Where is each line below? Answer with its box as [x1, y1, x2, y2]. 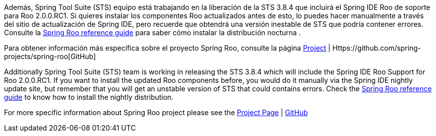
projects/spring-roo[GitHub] [4, 52, 96, 61]
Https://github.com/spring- [332, 44, 421, 52]
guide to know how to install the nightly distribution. [4, 93, 174, 101]
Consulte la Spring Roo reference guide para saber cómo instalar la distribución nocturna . [4, 28, 301, 37]
